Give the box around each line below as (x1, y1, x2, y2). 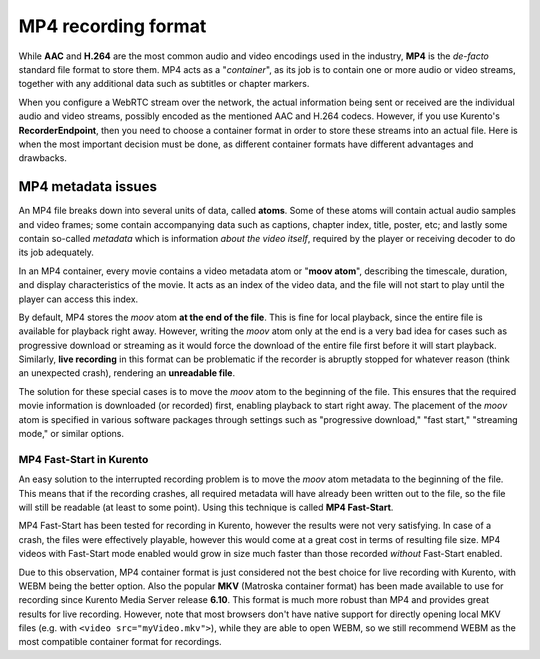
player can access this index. (18, 293, 139, 305)
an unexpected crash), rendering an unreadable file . (18, 367, 235, 379)
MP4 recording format (18, 15, 207, 37)
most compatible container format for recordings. (18, 636, 222, 648)
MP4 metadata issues (18, 178, 157, 195)
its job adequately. (18, 246, 95, 259)
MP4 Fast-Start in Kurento (18, 452, 149, 466)
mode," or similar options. (18, 428, 125, 440)
